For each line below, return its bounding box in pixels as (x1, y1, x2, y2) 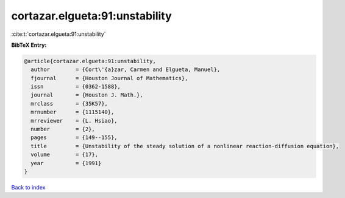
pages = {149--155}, (30, 134, 118, 141)
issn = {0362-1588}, (30, 83, 121, 90)
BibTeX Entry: (11, 41, 47, 49)
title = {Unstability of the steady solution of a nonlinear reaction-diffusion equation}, (30, 143, 340, 149)
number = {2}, (30, 126, 96, 133)
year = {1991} (30, 160, 102, 166)
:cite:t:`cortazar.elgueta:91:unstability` (11, 30, 106, 38)
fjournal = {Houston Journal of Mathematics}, (30, 75, 188, 81)
